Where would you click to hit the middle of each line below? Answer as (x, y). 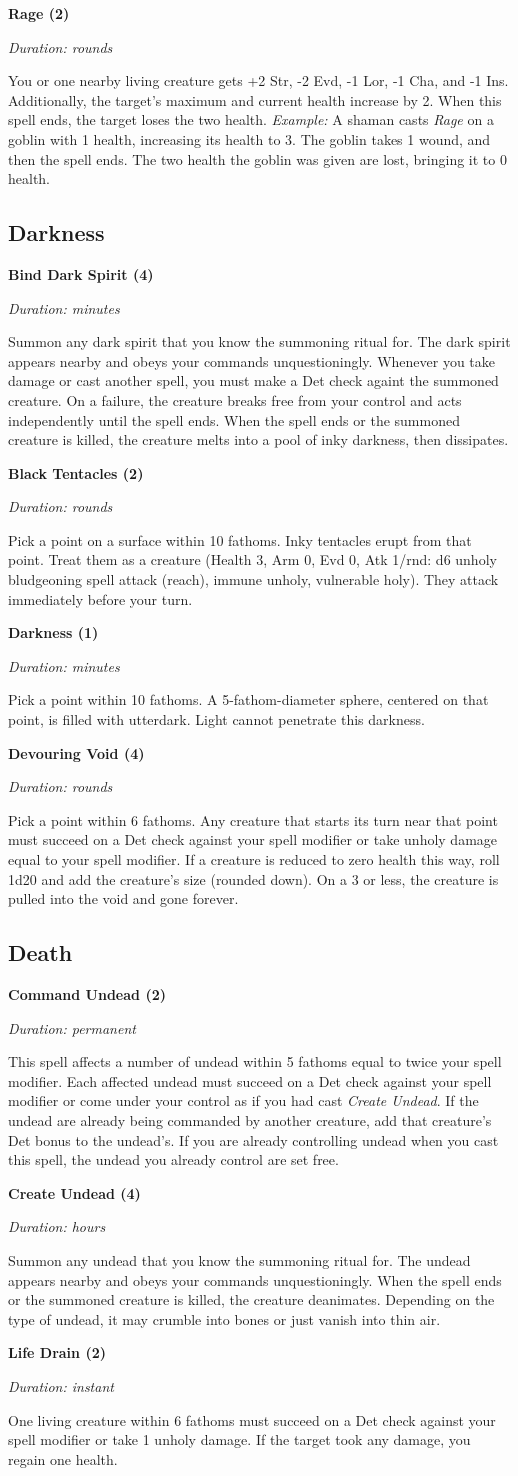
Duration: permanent (72, 1027)
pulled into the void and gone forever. (123, 898)
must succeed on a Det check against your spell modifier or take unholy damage (253, 839)
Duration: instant (61, 1385)
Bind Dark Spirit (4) (81, 273)
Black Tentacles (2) (76, 472)
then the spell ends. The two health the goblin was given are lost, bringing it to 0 (257, 158)
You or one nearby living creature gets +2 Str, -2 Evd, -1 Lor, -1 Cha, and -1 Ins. (258, 80)
